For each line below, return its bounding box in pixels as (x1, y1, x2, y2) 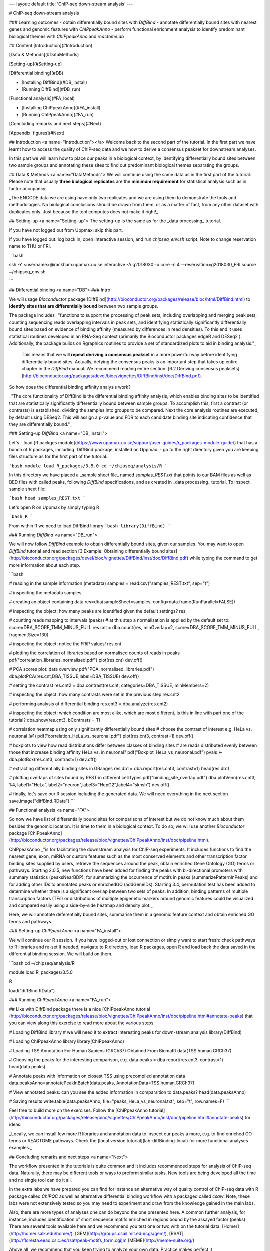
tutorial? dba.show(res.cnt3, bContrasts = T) (9, 717, 101, 723)
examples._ (9, 1145, 32, 1151)
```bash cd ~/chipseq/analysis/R (9, 960, 75, 966)
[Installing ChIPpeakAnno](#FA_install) (21, 104, 101, 110)
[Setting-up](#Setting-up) (9, 61, 62, 67)
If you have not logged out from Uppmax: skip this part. (9, 227, 123, 233)
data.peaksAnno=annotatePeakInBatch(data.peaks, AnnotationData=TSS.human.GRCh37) (9, 1080, 195, 1086)
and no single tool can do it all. (9, 1177, 72, 1183)
